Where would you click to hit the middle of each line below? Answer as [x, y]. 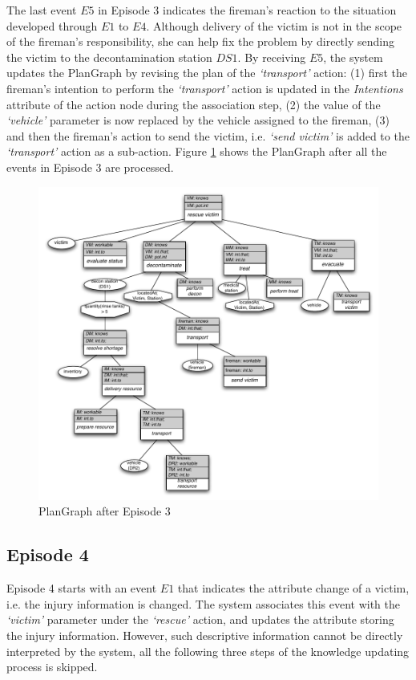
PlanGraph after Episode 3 [105, 511]
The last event [42, 10]
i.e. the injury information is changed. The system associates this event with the [203, 603]
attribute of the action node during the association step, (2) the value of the [194, 104]
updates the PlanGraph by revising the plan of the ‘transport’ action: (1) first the [207, 73]
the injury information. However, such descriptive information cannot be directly [205, 635]
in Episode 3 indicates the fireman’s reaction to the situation [247, 10]
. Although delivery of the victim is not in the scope [274, 25]
